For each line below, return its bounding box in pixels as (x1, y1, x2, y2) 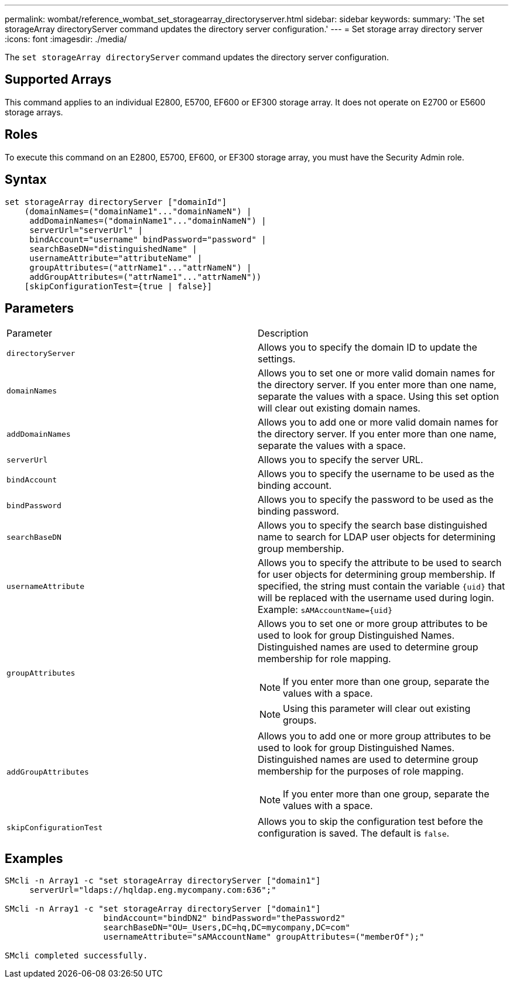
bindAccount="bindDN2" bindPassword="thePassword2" (103, 913, 346, 923)
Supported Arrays (5, 72, 112, 87)
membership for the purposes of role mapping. (258, 765, 464, 778)
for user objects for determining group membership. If (258, 568, 495, 581)
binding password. (258, 505, 339, 518)
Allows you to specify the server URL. (258, 454, 423, 466)
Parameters (5, 300, 74, 316)
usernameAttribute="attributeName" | (29, 253, 203, 263)
